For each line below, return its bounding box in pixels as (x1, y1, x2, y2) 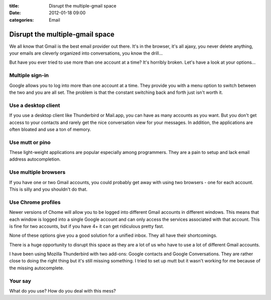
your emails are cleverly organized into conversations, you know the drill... (9, 50, 163, 56)
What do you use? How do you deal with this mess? (9, 288, 116, 293)
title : (9, 3, 20, 9)
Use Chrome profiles (9, 199, 61, 206)
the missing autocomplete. (9, 265, 64, 271)
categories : (9, 17, 34, 23)
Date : (9, 10, 21, 16)
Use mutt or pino (9, 138, 51, 145)
